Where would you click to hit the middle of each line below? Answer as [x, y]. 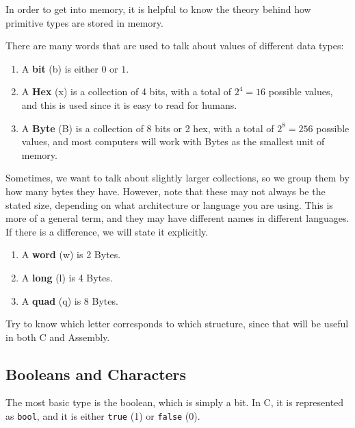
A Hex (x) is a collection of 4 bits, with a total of [127, 91]
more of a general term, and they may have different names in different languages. [177, 218]
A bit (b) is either [60, 68]
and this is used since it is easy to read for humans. [129, 104]
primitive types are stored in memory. [84, 22]
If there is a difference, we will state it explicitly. [107, 231]
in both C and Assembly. [58, 337]
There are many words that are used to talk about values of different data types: [175, 46]
